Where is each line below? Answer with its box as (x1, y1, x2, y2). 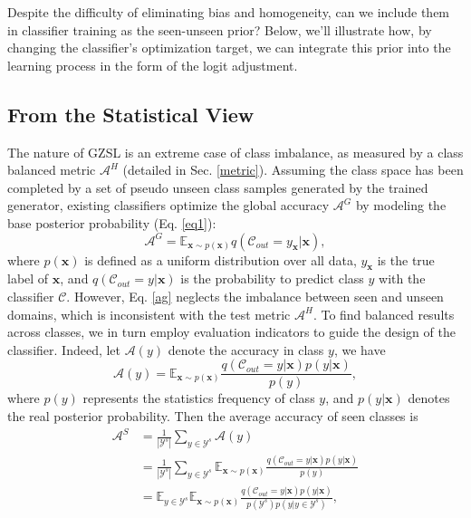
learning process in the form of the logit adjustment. (7, 55, 298, 74)
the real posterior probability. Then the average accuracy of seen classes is (7, 406, 418, 425)
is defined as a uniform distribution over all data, (84, 250, 357, 269)
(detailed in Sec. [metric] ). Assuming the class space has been (122, 160, 464, 179)
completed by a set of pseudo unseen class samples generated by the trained (7, 177, 428, 197)
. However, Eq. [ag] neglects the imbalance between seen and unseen (66, 286, 444, 305)
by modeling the (355, 196, 447, 215)
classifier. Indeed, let (7, 340, 121, 359)
